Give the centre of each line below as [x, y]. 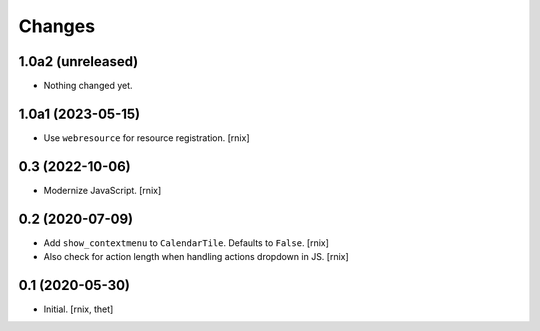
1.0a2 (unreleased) [78, 61]
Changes [56, 26]
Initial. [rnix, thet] [78, 309]
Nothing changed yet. [88, 86]
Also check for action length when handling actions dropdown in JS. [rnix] [196, 257]
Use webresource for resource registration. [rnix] [146, 137]
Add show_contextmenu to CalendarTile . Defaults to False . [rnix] [186, 242]
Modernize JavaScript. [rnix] [102, 190]
